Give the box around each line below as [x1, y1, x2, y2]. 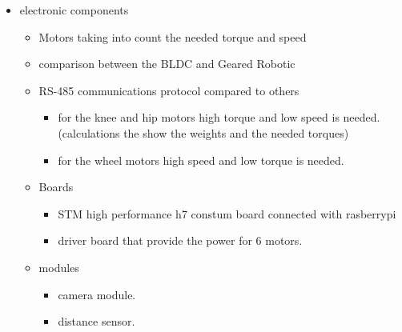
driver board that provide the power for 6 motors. [58, 232, 303, 249]
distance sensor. [58, 313, 135, 330]
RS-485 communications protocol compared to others [38, 82, 299, 98]
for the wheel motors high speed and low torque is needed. [58, 151, 344, 168]
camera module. [58, 286, 136, 302]
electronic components [19, 2, 129, 18]
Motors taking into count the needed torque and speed [38, 28, 307, 45]
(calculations [58, 124, 120, 141]
